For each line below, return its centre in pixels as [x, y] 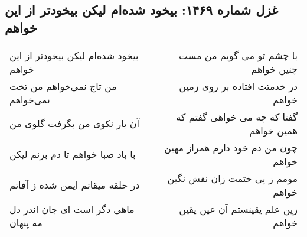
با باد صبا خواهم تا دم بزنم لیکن [73, 154]
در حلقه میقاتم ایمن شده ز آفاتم [75, 185]
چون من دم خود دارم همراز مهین [231, 147]
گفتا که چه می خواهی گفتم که [237, 116]
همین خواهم [273, 130]
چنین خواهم [274, 69]
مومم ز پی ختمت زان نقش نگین [232, 178]
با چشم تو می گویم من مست [238, 55]
